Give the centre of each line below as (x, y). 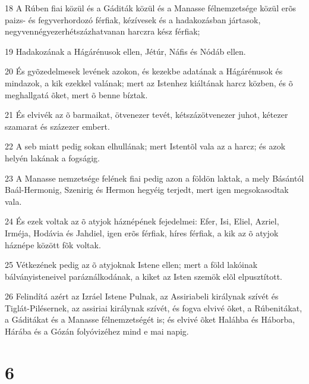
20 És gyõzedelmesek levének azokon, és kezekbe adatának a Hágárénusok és (144, 71)
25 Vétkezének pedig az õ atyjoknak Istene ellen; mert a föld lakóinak (131, 265)
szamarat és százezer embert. (57, 126)
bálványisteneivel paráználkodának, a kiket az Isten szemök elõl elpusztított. (144, 276)
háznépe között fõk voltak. (53, 244)
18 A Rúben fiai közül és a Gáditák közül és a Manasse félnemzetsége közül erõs (150, 8)
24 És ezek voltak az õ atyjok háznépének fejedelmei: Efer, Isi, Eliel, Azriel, (142, 221)
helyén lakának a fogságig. (52, 157)
